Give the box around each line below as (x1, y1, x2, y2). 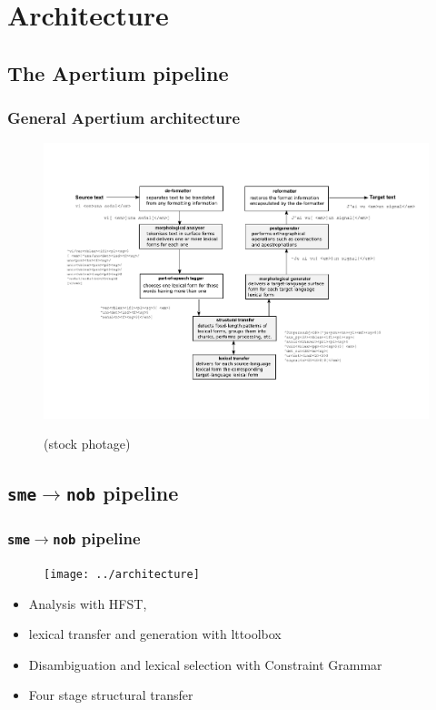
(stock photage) (44, 434, 131, 453)
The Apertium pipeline (7, 58, 229, 86)
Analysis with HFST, (28, 593, 147, 613)
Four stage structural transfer (28, 685, 193, 705)
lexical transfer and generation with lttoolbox (28, 624, 282, 644)
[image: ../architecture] (44, 567, 200, 581)
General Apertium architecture (7, 106, 241, 129)
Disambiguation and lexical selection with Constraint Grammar (28, 654, 382, 674)
